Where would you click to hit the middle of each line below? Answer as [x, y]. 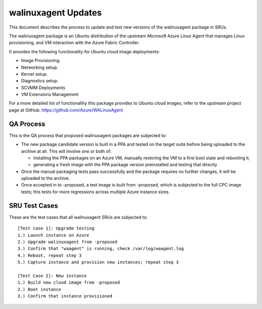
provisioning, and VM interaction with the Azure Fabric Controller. [74, 43]
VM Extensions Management [50, 94]
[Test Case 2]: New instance [52, 276]
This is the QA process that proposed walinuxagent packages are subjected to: [88, 135]
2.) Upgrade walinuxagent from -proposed [67, 242]
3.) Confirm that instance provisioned [65, 296]
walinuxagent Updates [55, 13]
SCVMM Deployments [43, 88]
